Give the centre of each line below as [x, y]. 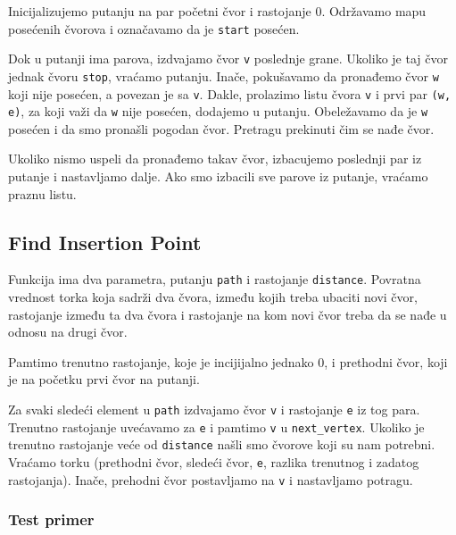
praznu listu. [42, 193]
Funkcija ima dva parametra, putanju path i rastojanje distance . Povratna [215, 279]
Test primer [51, 519]
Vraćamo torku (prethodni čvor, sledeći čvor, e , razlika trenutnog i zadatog [214, 462]
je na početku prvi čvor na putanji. [104, 379]
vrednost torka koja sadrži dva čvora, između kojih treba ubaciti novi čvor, [213, 297]
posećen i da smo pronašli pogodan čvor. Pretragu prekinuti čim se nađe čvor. [221, 128]
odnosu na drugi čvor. [68, 332]
